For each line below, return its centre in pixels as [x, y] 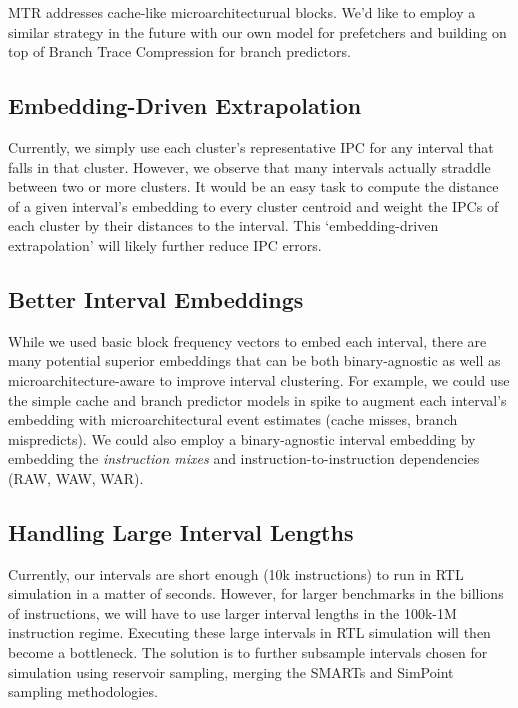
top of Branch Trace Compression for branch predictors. [179, 51]
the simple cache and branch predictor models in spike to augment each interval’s [257, 399]
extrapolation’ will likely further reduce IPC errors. [165, 244]
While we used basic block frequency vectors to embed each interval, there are [247, 340]
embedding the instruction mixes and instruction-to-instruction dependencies [244, 458]
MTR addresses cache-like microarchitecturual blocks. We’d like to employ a [242, 12]
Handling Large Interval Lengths [181, 531]
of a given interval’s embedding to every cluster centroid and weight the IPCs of [253, 205]
